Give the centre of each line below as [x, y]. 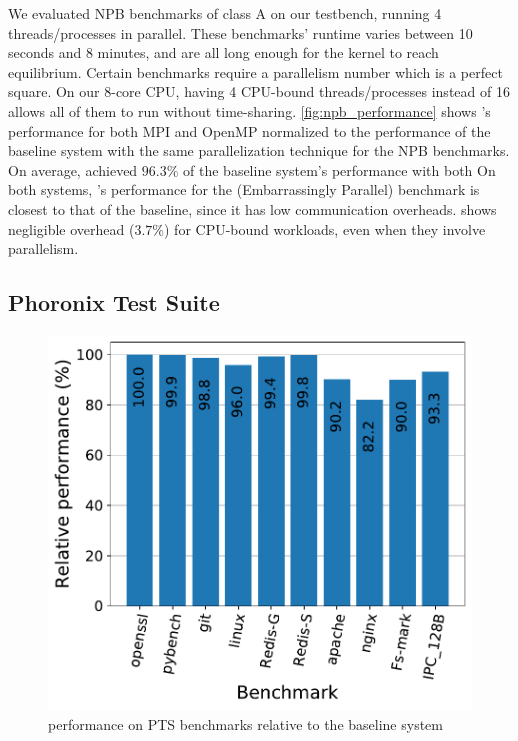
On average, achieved [73, 169]
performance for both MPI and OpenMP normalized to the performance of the [249, 130]
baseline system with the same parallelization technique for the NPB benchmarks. [259, 150]
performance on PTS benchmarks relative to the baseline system [245, 723]
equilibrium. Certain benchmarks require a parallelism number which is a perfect [255, 71]
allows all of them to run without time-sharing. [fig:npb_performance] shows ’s [249, 110]
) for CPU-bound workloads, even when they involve [325, 228]
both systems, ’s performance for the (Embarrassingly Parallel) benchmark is [244, 189]
